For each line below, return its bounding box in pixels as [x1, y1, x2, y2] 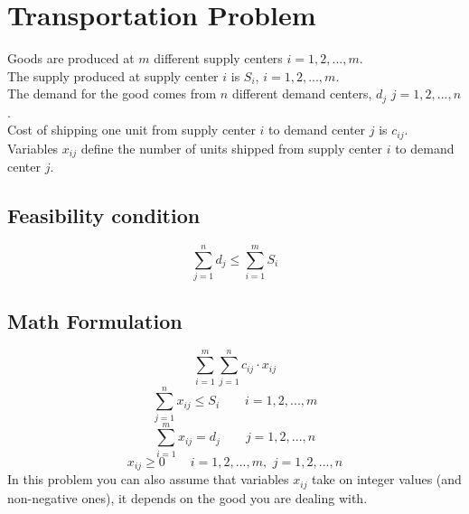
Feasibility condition [7, 201, 201, 229]
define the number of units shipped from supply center [80, 138, 382, 157]
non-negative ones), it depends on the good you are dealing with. [7, 488, 368, 507]
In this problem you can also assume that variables [7, 470, 289, 489]
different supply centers [154, 49, 283, 68]
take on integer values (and [312, 470, 462, 489]
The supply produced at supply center [7, 66, 219, 85]
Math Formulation [7, 306, 183, 334]
